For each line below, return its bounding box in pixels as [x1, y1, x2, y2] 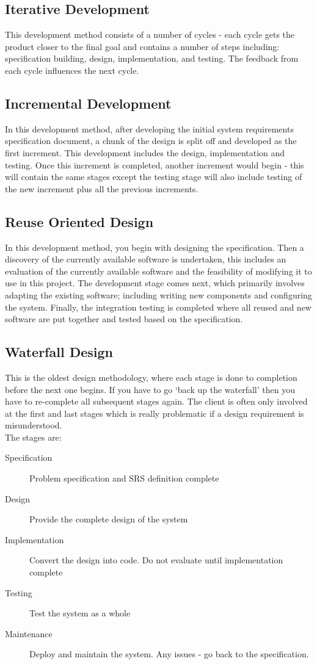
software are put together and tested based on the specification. [5, 312, 243, 325]
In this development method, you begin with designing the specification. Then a [5, 240, 304, 253]
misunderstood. [5, 419, 62, 431]
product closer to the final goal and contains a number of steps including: [5, 40, 280, 52]
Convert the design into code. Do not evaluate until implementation [29, 554, 283, 566]
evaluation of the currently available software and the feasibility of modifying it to [5, 264, 312, 277]
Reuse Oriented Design [5, 212, 154, 231]
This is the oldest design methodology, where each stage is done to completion [5, 370, 297, 383]
